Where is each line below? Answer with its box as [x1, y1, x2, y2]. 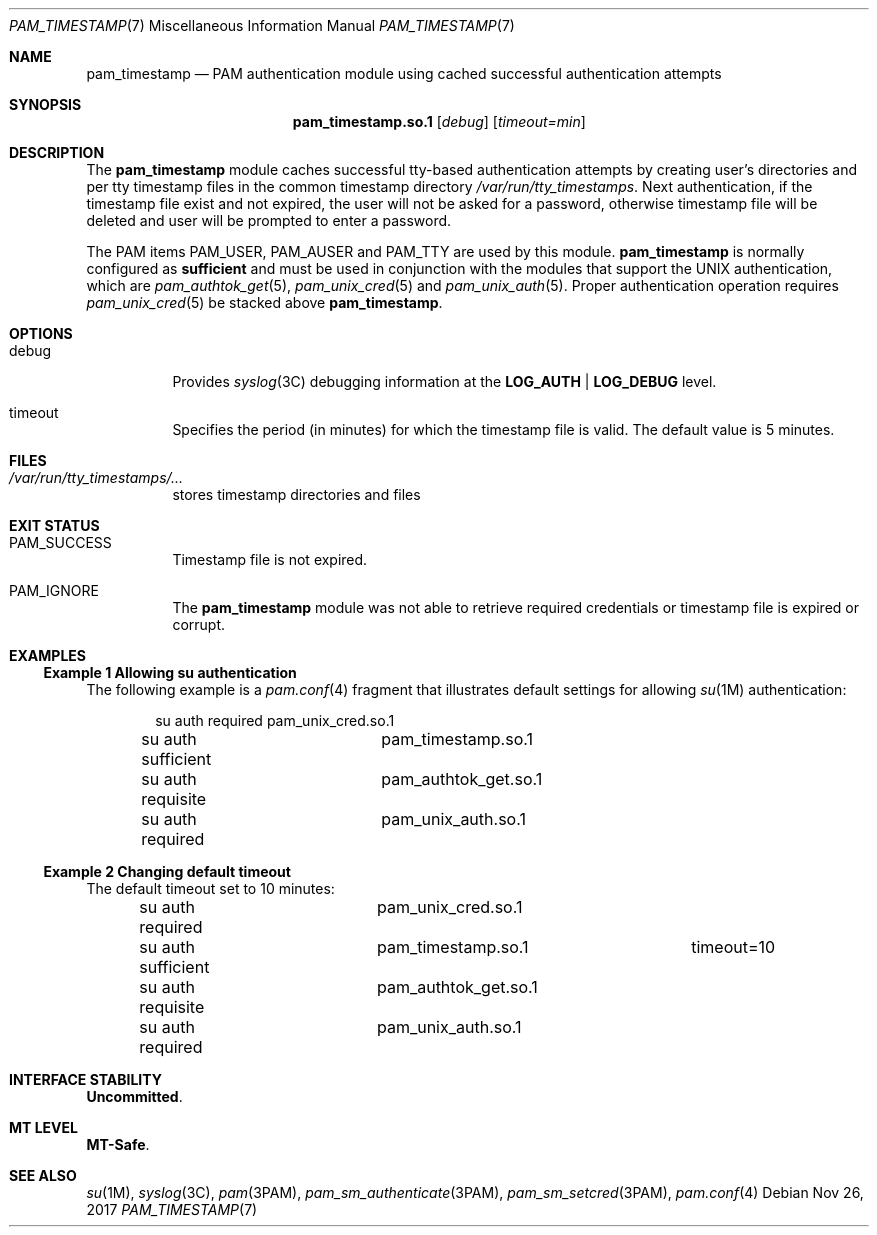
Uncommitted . [86, 1088, 183, 1105]
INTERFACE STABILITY [9, 1071, 162, 1088]
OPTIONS [9, 325, 73, 342]
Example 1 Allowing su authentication [43, 664, 297, 681]
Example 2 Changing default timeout [43, 863, 291, 880]
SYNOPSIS [9, 96, 82, 113]
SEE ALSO [9, 1167, 77, 1184]
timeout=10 [691, 937, 776, 957]
